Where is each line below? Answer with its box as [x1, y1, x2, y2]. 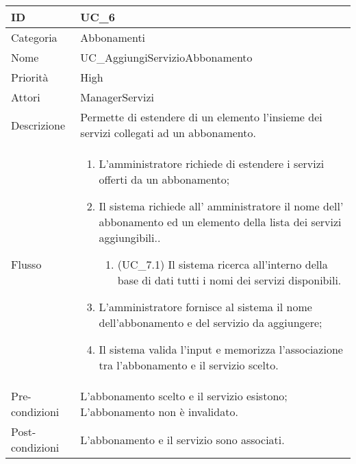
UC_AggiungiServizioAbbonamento [80, 49, 253, 65]
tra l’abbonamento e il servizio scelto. [99, 357, 279, 373]
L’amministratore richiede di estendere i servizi [99, 156, 325, 171]
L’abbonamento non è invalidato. [80, 404, 238, 419]
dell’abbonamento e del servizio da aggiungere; [99, 315, 322, 330]
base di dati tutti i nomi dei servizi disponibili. [117, 272, 342, 288]
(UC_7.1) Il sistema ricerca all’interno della [117, 256, 328, 272]
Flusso [11, 256, 42, 272]
